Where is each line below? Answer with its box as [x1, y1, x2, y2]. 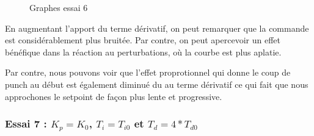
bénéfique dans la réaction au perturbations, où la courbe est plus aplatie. [5, 45, 282, 58]
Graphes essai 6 [29, 1, 88, 13]
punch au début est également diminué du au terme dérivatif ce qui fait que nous [5, 77, 309, 90]
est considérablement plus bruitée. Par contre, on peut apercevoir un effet [5, 34, 280, 46]
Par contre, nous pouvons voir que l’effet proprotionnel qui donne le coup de [5, 66, 291, 79]
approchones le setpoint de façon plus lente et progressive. [5, 90, 222, 102]
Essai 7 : [5, 116, 47, 131]
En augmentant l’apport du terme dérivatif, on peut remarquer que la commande [5, 21, 309, 34]
